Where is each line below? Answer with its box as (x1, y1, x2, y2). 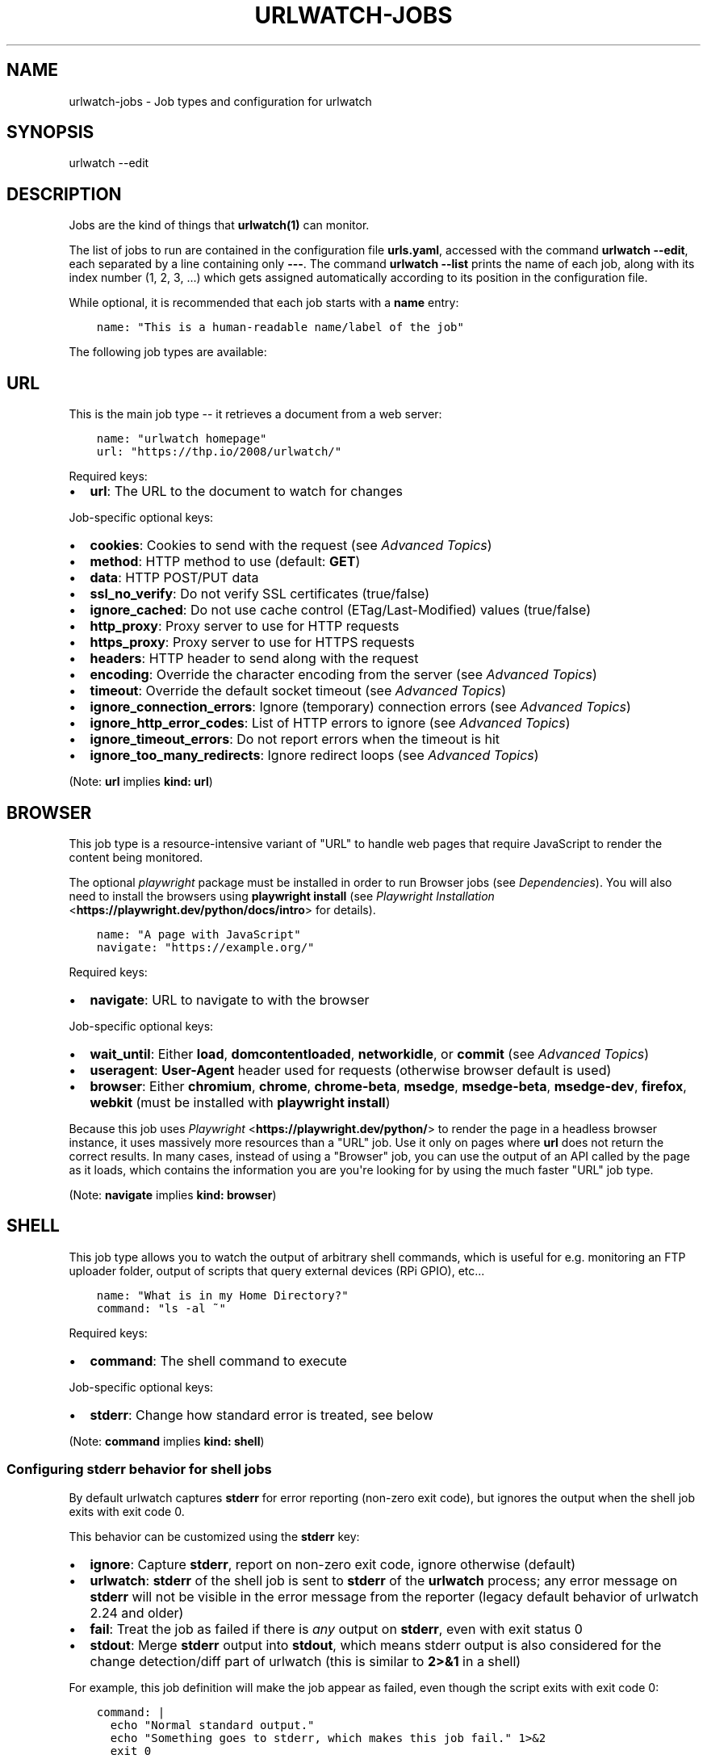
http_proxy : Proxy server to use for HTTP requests (90, 618, 400, 635)
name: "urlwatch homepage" (96, 432, 267, 446)
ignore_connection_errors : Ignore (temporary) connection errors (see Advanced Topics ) (90, 699, 631, 716)
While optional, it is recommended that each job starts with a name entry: (69, 296, 459, 310)
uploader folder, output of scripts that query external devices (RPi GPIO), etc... (69, 1263, 485, 1278)
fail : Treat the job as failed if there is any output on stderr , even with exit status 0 (90, 1620, 583, 1637)
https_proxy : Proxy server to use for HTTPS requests (90, 634, 415, 651)
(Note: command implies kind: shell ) (69, 1434, 265, 1448)
